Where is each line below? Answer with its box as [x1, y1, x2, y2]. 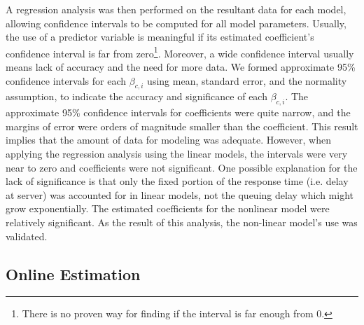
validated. [6, 228, 48, 243]
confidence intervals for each [6, 73, 127, 88]
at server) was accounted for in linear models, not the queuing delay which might [6, 187, 353, 202]
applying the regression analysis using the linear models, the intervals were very [6, 146, 348, 160]
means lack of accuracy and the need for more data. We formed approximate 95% [6, 60, 356, 74]
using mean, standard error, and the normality [147, 73, 347, 88]
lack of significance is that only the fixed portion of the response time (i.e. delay [6, 174, 349, 188]
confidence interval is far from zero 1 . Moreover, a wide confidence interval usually [6, 43, 354, 60]
